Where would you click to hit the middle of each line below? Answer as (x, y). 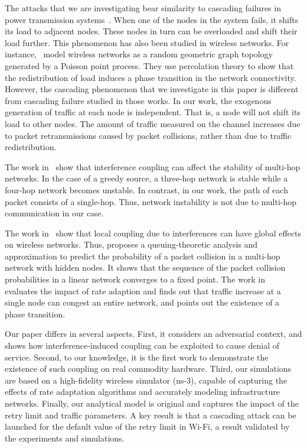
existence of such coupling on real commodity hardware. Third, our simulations (148, 369)
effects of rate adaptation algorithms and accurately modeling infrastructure (142, 392)
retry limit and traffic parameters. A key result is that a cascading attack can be (151, 415)
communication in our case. (54, 213)
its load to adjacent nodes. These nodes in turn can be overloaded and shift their (151, 31)
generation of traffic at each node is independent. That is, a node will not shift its (153, 112)
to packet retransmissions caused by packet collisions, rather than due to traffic (148, 135)
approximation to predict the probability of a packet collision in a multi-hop (143, 256)
